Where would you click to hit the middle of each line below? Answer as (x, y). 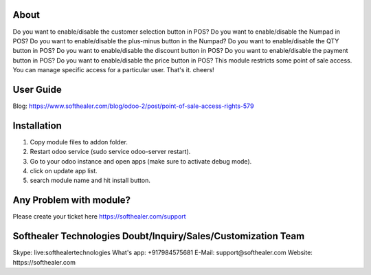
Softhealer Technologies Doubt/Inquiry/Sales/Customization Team (159, 236)
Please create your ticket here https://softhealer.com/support (99, 217)
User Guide (37, 89)
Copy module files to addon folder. (79, 142)
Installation (37, 125)
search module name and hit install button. (90, 180)
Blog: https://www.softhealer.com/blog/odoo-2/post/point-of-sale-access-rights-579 (133, 106)
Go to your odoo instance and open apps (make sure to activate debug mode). (141, 161)
